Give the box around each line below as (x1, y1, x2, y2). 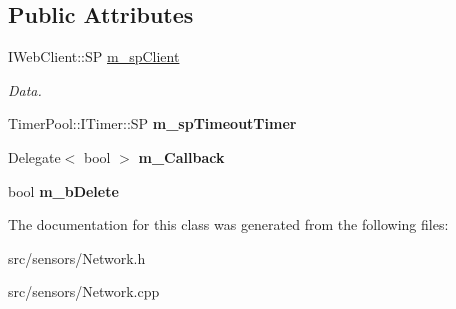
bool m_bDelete (8, 180, 119, 201)
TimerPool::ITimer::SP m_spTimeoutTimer (8, 113, 297, 134)
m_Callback (138, 146, 225, 167)
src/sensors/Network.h (8, 247, 146, 268)
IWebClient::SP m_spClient (8, 46, 180, 67)
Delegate (8, 146, 61, 167)
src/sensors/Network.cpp (8, 281, 160, 302)
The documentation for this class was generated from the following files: (8, 214, 449, 235)
